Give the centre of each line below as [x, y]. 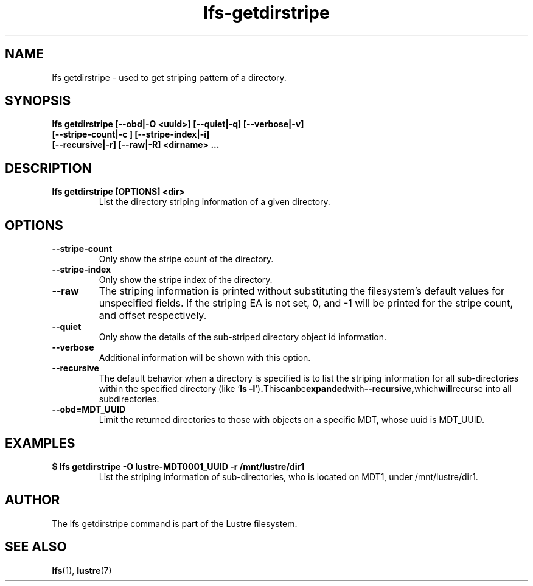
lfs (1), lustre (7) [82, 570]
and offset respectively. [153, 316]
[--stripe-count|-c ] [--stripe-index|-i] [131, 134]
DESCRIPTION [48, 168]
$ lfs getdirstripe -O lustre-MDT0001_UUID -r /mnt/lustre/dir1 [178, 466]
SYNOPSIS [38, 101]
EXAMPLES [40, 443]
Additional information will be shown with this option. [205, 358]
